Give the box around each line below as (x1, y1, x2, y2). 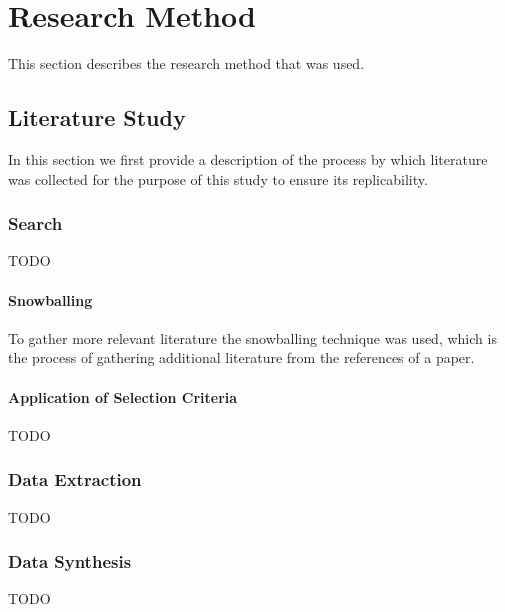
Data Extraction (8, 467, 142, 492)
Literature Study (8, 102, 186, 133)
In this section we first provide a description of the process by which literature (8, 148, 488, 169)
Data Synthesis (8, 549, 132, 574)
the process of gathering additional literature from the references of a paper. (8, 347, 475, 368)
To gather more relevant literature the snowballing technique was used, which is (8, 327, 497, 348)
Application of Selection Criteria (8, 386, 238, 407)
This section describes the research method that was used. (8, 53, 365, 74)
